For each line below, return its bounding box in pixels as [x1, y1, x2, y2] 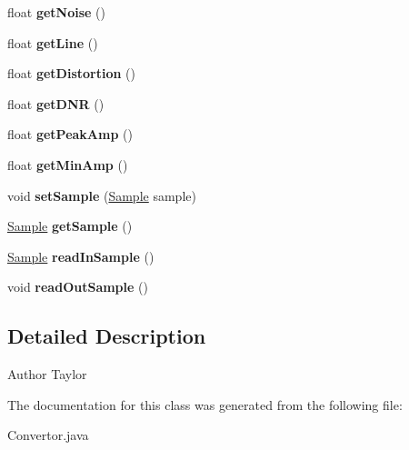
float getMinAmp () [7, 155, 128, 174]
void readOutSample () [7, 277, 148, 296]
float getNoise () [7, 3, 106, 21]
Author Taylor [7, 365, 87, 384]
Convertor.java [7, 425, 89, 445]
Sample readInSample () [7, 246, 155, 265]
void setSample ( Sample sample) [7, 185, 196, 205]
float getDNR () [7, 94, 105, 113]
